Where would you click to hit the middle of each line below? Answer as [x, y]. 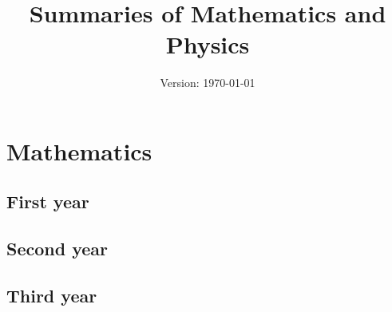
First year [48, 201]
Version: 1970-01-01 [208, 83]
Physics [208, 44]
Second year [57, 249]
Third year [52, 296]
